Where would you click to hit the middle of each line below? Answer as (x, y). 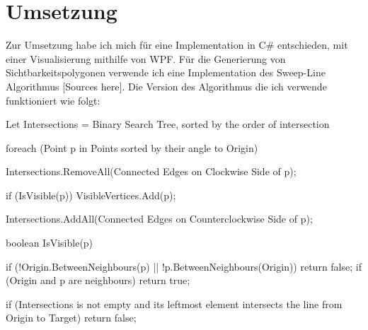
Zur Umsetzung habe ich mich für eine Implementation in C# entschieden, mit (177, 45)
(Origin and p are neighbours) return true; (98, 280)
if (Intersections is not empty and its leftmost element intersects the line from (174, 304)
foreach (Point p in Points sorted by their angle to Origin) (132, 147)
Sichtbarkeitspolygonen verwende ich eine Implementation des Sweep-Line (166, 72)
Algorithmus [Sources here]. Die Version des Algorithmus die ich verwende (166, 86)
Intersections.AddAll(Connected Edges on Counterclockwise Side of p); (159, 219)
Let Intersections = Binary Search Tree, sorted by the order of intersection (168, 124)
